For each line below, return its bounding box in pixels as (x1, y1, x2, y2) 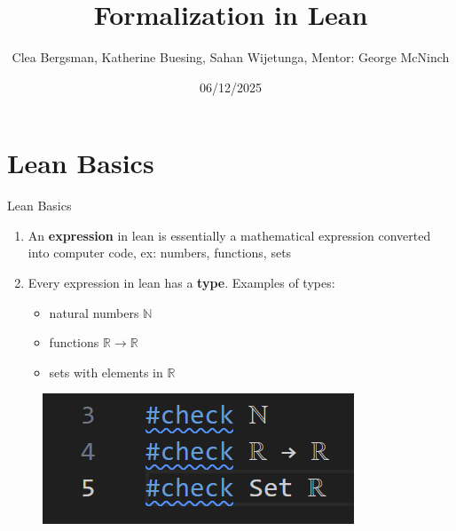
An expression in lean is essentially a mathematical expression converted (28, 226, 431, 244)
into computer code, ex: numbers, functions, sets (28, 243, 292, 262)
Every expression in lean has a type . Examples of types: (28, 273, 335, 292)
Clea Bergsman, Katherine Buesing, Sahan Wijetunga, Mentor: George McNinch (12, 48, 450, 67)
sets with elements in (49, 362, 163, 381)
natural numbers (49, 303, 139, 321)
